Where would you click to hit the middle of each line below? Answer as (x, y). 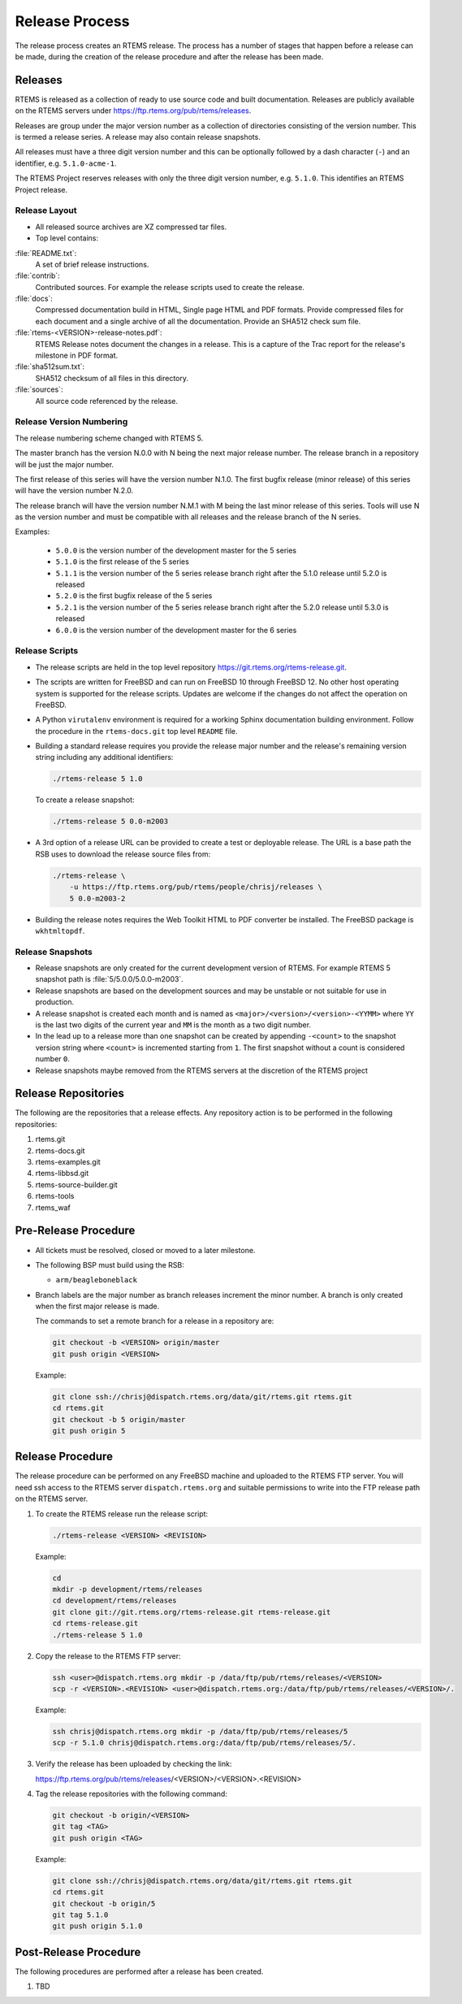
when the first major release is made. (97, 1306)
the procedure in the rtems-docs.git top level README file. (137, 731)
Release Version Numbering (71, 422)
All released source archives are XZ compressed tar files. (131, 227)
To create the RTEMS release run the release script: (122, 1514)
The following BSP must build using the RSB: (110, 1264)
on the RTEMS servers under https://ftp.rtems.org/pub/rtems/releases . (133, 111)
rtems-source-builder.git (76, 1184)
